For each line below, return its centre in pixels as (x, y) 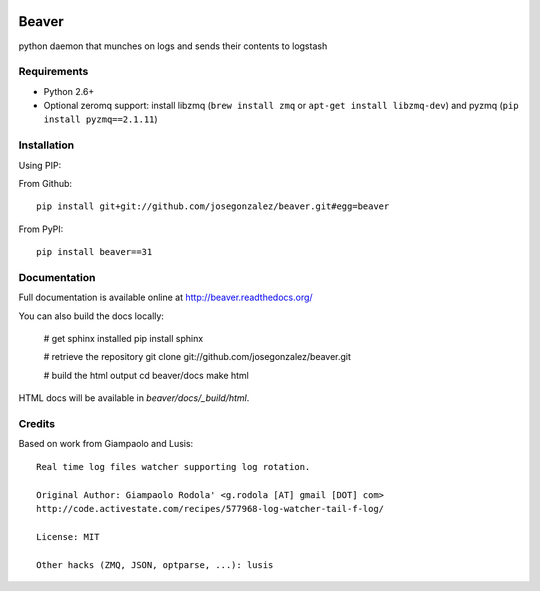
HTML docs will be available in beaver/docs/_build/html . (134, 398)
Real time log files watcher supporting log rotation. (173, 466)
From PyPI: (41, 229)
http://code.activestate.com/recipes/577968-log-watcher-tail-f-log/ (210, 508)
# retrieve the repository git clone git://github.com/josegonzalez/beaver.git (197, 357)
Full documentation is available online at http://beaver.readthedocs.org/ (166, 297)
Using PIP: (40, 165)
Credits (36, 423)
